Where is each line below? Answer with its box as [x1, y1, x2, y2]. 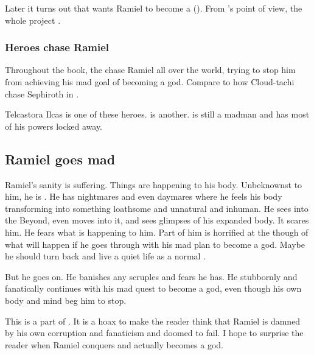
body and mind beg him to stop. [5, 293, 127, 306]
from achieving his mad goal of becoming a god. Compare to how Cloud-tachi [5, 76, 295, 88]
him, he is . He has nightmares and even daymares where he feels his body [5, 190, 282, 203]
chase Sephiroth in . [5, 87, 79, 100]
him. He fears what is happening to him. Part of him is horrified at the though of [5, 225, 309, 238]
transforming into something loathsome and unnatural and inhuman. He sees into [5, 202, 309, 214]
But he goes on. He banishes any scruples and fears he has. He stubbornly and [5, 270, 298, 283]
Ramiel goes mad [5, 149, 116, 168]
